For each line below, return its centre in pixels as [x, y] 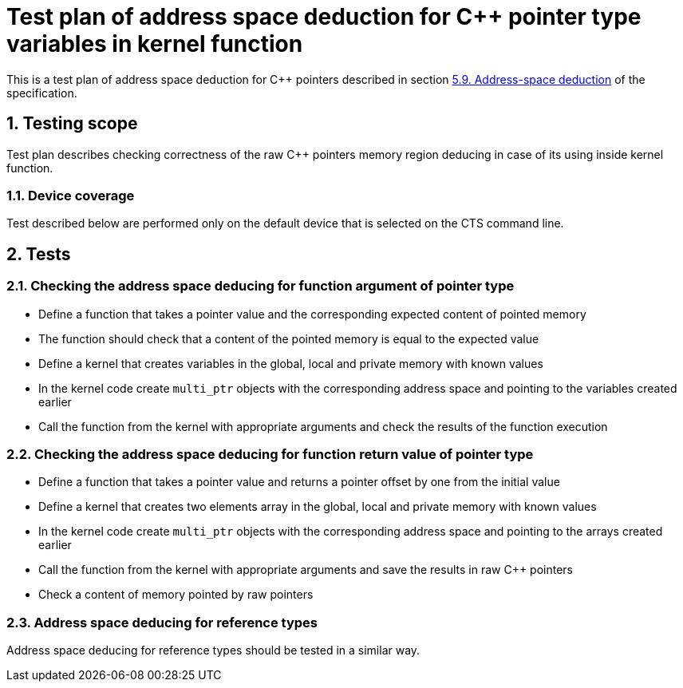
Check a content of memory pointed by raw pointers [176, 595]
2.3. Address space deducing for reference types [162, 622]
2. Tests [39, 254]
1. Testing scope [72, 124]
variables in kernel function [155, 44]
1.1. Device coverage [71, 195]
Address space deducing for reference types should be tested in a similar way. [213, 650]
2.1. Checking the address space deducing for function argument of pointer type [261, 286]
